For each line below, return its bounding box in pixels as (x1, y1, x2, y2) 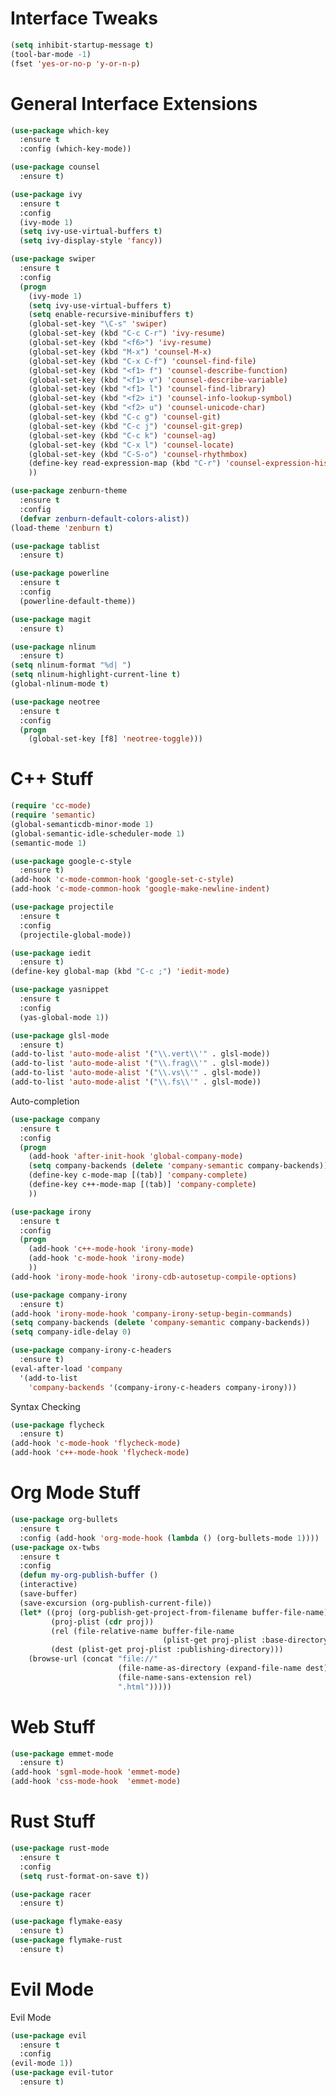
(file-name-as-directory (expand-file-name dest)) (117, 1663, 333, 1673)
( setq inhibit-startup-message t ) (10, 40, 155, 50)
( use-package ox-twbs (10, 1542, 101, 1552)
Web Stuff (10, 1715, 96, 1738)
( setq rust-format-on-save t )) (19, 1871, 150, 1881)
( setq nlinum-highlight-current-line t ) (10, 670, 182, 680)
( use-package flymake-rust (10, 1935, 123, 1945)
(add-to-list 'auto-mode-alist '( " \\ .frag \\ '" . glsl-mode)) (10, 1058, 271, 1069)
